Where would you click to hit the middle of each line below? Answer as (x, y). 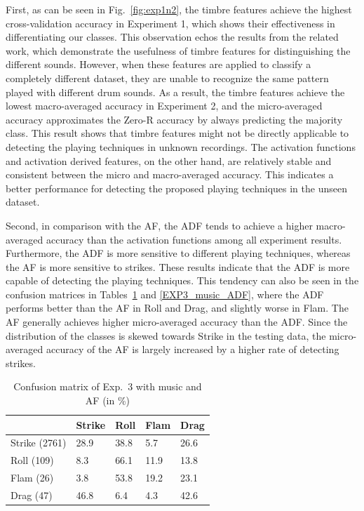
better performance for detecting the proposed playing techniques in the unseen (176, 188)
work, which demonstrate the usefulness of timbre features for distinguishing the (178, 50)
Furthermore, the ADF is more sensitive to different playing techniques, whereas (178, 253)
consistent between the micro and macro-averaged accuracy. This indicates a (170, 174)
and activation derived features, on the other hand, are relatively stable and (169, 160)
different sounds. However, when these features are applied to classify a (159, 64)
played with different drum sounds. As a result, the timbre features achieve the (175, 92)
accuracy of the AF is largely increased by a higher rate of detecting (193, 349)
